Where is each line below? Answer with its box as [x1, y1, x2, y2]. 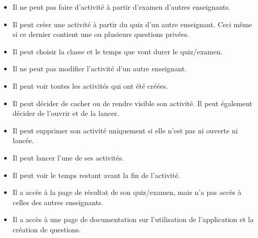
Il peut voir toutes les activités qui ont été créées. [12, 80, 168, 91]
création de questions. [12, 224, 81, 234]
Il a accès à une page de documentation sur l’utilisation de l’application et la [12, 214, 254, 225]
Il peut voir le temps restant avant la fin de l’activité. [12, 169, 181, 180]
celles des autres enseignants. [12, 196, 104, 207]
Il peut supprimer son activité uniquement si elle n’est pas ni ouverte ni [12, 125, 238, 135]
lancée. [12, 135, 34, 146]
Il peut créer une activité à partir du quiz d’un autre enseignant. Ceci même [12, 18, 252, 29]
